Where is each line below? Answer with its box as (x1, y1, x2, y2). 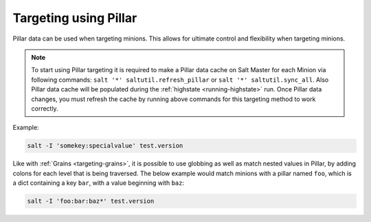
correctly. (31, 104, 58, 113)
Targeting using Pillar (12, 10, 137, 25)
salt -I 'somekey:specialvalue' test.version (27, 142, 183, 150)
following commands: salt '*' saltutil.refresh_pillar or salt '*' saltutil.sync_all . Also (31, 76, 329, 84)
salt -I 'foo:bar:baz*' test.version (27, 197, 155, 206)
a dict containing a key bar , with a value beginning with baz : (12, 179, 185, 187)
